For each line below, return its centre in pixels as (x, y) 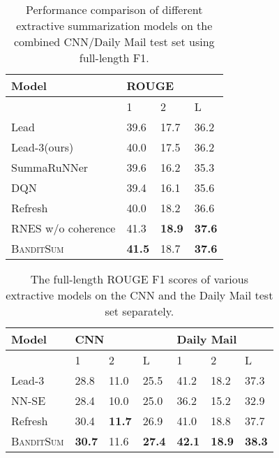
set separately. (139, 311)
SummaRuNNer (50, 167)
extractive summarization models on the (114, 25)
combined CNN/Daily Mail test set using (114, 42)
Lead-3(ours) (43, 147)
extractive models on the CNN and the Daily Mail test (139, 295)
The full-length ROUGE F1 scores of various (139, 279)
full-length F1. (114, 58)
